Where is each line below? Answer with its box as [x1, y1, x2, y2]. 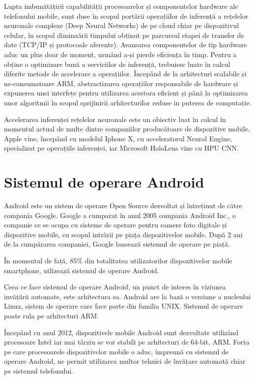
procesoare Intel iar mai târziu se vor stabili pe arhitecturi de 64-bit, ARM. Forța [4, 337, 250, 347]
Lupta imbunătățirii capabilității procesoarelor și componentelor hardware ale [4, 1, 238, 11]
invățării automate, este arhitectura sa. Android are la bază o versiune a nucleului [4, 291, 251, 301]
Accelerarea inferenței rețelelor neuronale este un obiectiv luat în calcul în [4, 114, 226, 124]
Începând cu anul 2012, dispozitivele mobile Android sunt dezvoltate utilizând [4, 327, 239, 337]
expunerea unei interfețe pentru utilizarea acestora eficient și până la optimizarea [4, 88, 248, 98]
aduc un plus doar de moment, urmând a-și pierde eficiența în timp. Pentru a [4, 49, 237, 59]
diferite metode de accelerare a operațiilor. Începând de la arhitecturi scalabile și [4, 68, 247, 79]
